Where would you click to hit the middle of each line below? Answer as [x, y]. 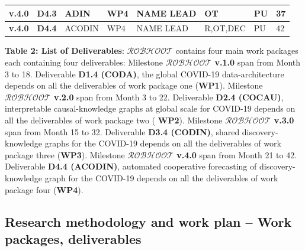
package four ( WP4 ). [44, 189]
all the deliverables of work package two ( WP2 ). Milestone [114, 120]
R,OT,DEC [225, 28]
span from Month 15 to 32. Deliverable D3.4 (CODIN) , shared [122, 131]
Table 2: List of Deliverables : [65, 50]
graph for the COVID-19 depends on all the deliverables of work [161, 177]
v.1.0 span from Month [258, 62]
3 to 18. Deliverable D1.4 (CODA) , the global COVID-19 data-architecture [145, 74]
